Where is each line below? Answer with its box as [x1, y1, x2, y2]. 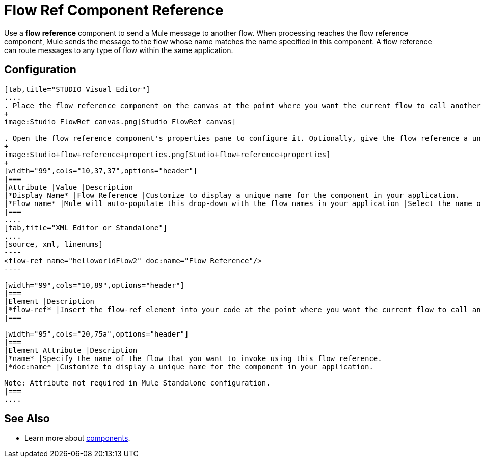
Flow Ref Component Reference [4, 2, 224, 19]
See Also [4, 412, 50, 425]
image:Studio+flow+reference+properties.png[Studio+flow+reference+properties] [4, 150, 331, 159]
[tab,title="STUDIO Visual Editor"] [4, 85, 150, 93]
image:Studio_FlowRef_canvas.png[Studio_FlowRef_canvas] [4, 117, 236, 126]
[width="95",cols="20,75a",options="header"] [4, 329, 189, 338]
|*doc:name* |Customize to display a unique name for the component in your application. [4, 362, 373, 371]
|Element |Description [4, 297, 95, 305]
